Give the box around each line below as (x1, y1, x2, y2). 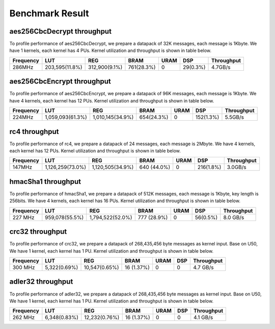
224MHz (12, 114, 34, 121)
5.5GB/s (225, 114, 244, 121)
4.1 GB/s (194, 314, 213, 321)
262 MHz (12, 314, 35, 321)
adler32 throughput (9, 278, 73, 286)
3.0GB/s (227, 163, 246, 171)
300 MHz (12, 264, 35, 271)
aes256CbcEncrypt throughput (9, 77, 112, 86)
